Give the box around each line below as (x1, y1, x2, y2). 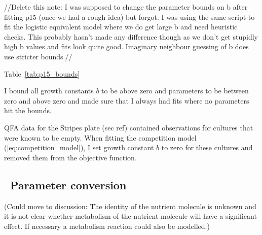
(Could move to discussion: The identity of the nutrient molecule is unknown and (4, 200, 256, 211)
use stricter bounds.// (4, 51, 72, 61)
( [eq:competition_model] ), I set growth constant (4, 142, 154, 153)
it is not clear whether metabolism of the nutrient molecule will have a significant (4, 211, 257, 221)
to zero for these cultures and (161, 142, 253, 153)
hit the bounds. (4, 105, 52, 116)
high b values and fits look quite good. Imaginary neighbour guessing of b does (4, 41, 249, 52)
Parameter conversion (10, 177, 127, 192)
